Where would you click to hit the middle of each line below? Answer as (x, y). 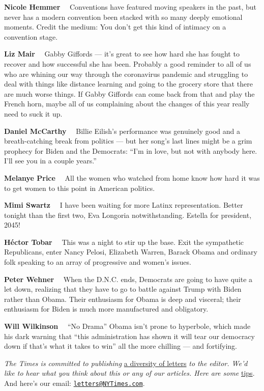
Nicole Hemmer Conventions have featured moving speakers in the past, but (130, 7)
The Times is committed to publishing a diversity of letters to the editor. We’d (126, 363)
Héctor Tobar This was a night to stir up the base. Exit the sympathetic (124, 242)
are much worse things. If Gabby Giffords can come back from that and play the (129, 93)
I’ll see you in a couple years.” (50, 161)
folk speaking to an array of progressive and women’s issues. (98, 262)
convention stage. (31, 36)
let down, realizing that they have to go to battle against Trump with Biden (123, 289)
